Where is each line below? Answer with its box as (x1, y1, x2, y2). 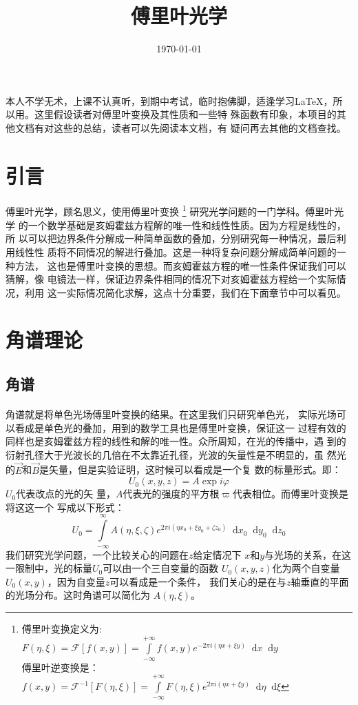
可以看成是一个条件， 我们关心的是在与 (109, 574, 287, 588)
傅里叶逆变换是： (21, 659, 99, 674)
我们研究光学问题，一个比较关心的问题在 (6, 547, 189, 562)
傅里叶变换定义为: (21, 621, 102, 635)
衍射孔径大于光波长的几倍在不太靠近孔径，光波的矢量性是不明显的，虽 (6, 447, 324, 461)
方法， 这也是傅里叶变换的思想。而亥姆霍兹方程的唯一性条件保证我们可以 (14, 258, 346, 272)
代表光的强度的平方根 (123, 486, 220, 501)
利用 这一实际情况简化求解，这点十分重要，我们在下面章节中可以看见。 (24, 285, 346, 299)
